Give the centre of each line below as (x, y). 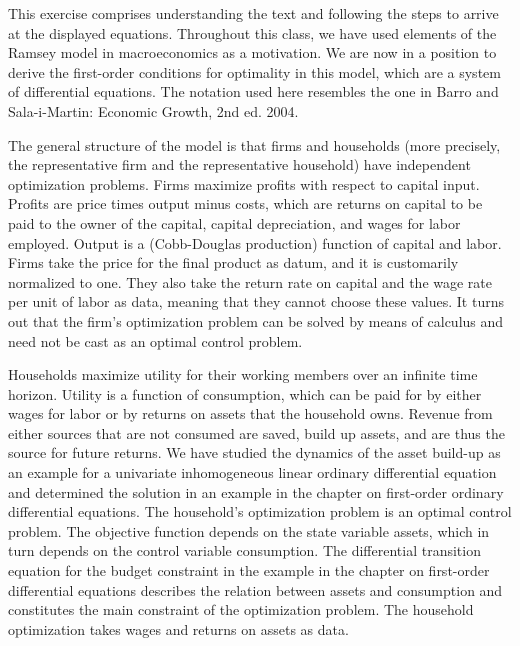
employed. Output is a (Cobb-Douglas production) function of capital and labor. (255, 242)
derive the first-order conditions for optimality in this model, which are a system (254, 71)
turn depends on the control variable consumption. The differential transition (244, 550)
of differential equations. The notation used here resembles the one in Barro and (253, 91)
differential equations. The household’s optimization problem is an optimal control (260, 511)
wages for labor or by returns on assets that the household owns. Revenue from (250, 413)
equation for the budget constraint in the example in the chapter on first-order (249, 570)
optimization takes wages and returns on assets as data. (178, 628)
